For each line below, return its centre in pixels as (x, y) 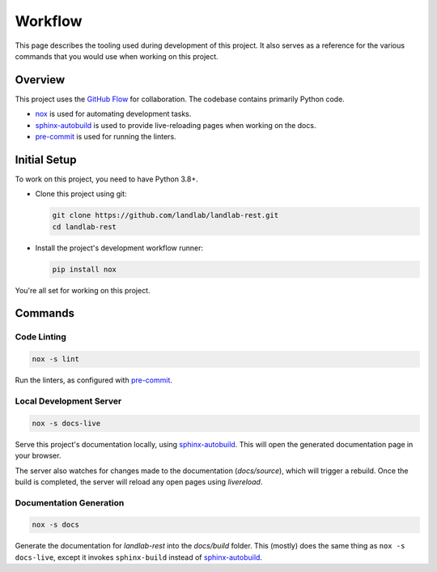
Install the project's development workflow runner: (119, 248)
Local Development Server (68, 401)
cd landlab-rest (85, 226)
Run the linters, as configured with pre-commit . (94, 380)
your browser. (38, 456)
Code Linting (40, 337)
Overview (40, 80)
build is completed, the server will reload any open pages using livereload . (139, 481)
